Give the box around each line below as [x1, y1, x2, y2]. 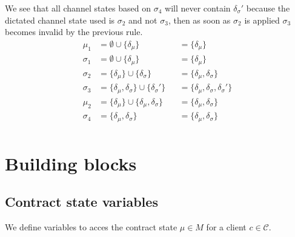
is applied [244, 13, 280, 26]
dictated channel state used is [5, 13, 115, 26]
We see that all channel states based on [5, 2, 151, 14]
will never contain [165, 2, 231, 14]
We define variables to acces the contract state [5, 221, 177, 233]
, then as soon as [168, 13, 231, 26]
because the [246, 2, 290, 14]
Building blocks [5, 151, 137, 175]
